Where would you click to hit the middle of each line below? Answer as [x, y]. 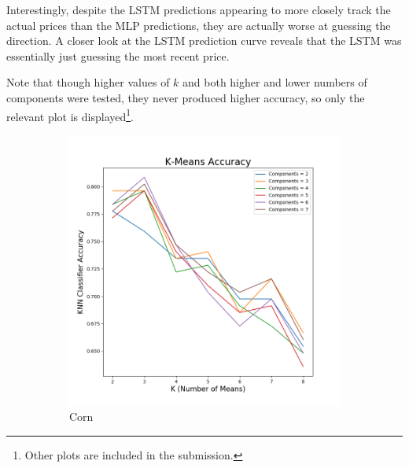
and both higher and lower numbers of [275, 82]
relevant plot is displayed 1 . [70, 115]
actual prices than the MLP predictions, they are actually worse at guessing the [199, 25]
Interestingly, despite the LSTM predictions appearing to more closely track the [199, 9]
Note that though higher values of [88, 82]
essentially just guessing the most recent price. [118, 55]
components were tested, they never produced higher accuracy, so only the [186, 97]
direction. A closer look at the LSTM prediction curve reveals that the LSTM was [204, 41]
